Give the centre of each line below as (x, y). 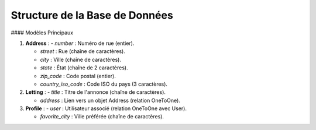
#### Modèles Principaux (42, 33)
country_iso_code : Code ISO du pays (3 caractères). (104, 84)
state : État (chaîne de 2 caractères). (84, 68)
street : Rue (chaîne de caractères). (83, 51)
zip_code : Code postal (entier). (78, 76)
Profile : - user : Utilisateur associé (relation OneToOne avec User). (106, 108)
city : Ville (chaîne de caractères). (80, 59)
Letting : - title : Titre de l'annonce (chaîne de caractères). (96, 92)
